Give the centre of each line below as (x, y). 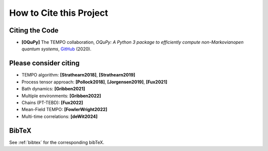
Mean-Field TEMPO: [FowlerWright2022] (65, 110)
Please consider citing (44, 63)
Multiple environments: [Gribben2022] (61, 96)
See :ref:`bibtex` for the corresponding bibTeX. (57, 142)
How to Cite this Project (59, 13)
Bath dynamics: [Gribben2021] (53, 89)
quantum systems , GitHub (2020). (57, 49)
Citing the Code (34, 30)
